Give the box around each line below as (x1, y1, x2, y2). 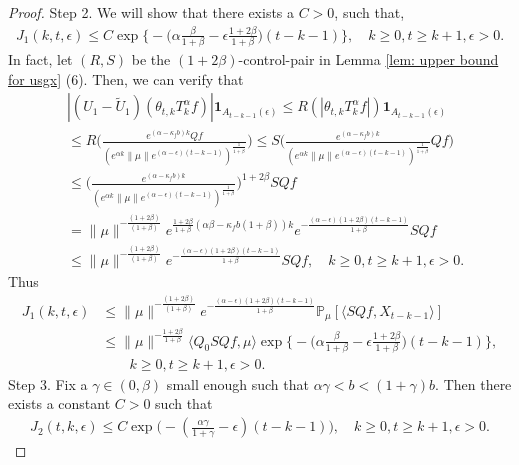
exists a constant (8, 393, 111, 414)
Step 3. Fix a (8, 373, 88, 394)
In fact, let (8, 49, 73, 70)
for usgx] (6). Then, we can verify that (8, 68, 244, 89)
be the (131, 49, 171, 70)
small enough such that (166, 373, 309, 394)
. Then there (435, 373, 512, 394)
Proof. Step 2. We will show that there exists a (8, 2, 295, 22)
